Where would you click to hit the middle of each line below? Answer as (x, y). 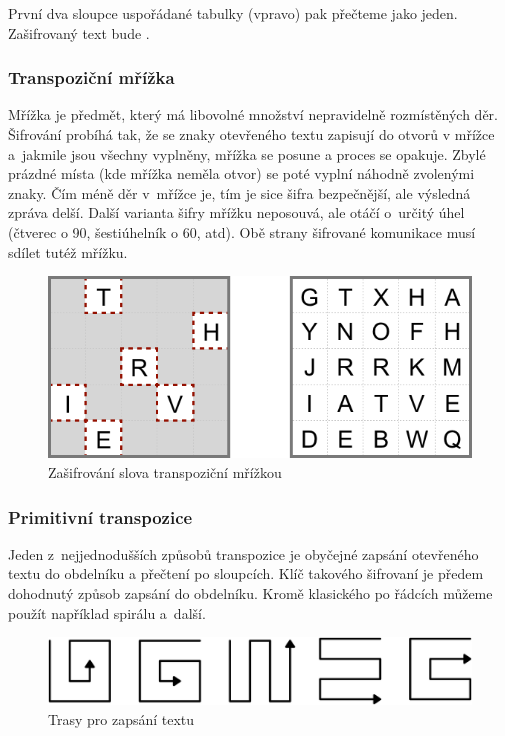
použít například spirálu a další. (107, 612)
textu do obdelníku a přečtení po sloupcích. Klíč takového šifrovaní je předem (246, 573)
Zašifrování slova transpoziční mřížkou (165, 471)
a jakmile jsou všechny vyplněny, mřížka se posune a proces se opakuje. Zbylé (247, 153)
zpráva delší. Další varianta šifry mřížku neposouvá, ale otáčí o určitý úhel (236, 212)
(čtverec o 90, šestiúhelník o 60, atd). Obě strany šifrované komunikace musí (242, 231)
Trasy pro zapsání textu (121, 718)
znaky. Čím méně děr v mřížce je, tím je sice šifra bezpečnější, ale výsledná (239, 192)
